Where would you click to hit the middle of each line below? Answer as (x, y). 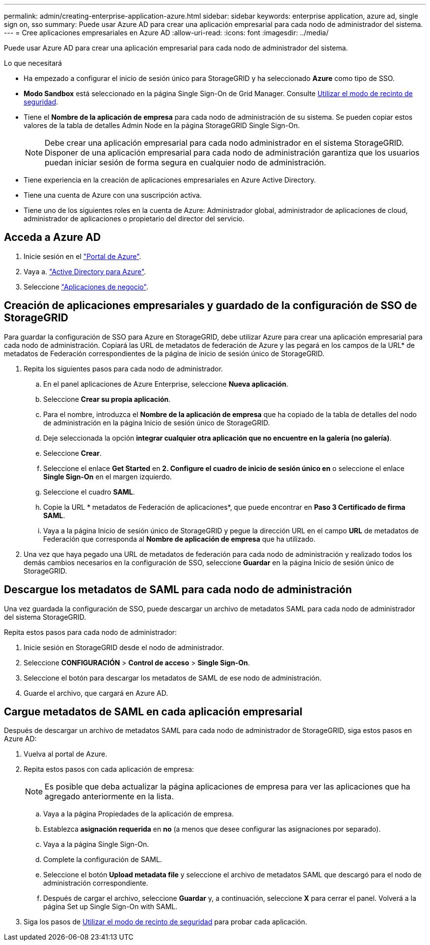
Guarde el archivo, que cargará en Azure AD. (96, 693)
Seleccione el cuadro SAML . (89, 492)
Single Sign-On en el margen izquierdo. (107, 476)
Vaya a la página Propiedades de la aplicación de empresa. (139, 814)
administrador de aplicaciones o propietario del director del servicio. (134, 219)
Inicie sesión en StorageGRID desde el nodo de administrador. (124, 647)
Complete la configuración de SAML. (103, 860)
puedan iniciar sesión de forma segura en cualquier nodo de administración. (186, 162)
